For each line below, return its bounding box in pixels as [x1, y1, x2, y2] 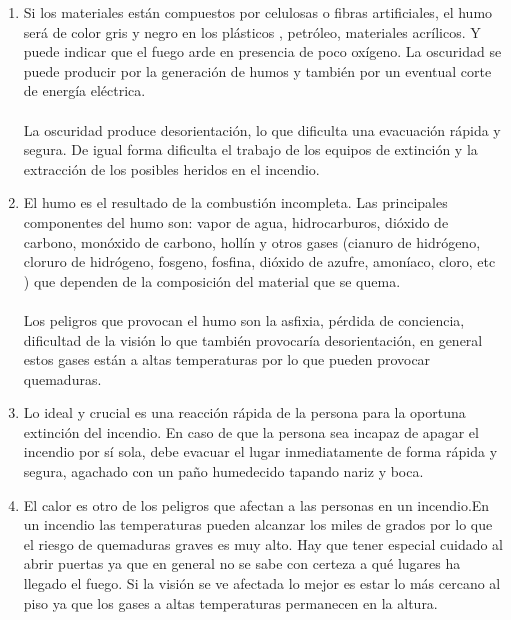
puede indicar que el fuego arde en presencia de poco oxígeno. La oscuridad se [23, 41, 502, 62]
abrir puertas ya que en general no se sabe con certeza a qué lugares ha [23, 553, 461, 574]
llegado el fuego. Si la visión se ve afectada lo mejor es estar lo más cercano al [23, 573, 501, 594]
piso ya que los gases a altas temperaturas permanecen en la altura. [23, 592, 438, 613]
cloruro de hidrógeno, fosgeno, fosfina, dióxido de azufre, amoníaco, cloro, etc [23, 251, 496, 272]
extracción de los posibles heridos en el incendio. [23, 158, 320, 179]
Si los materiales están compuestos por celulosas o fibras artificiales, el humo [23, 2, 493, 22]
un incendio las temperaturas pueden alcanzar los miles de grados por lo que [23, 514, 493, 535]
